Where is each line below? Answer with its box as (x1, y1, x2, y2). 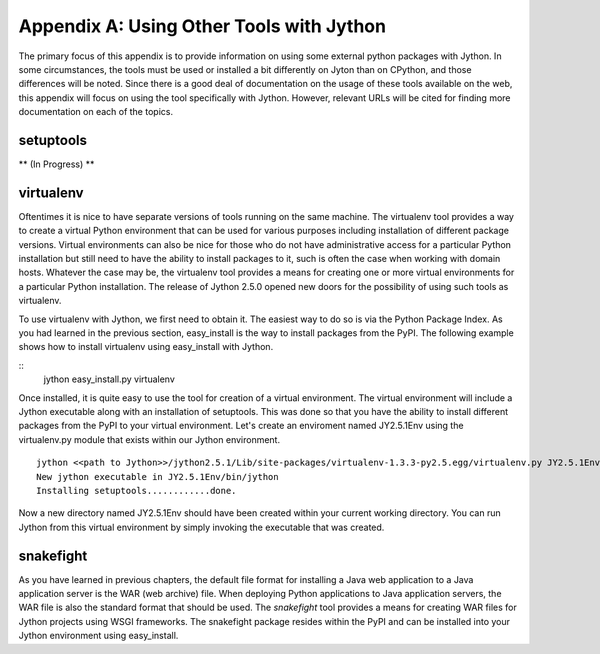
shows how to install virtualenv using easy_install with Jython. (18, 341, 274, 353)
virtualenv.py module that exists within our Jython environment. (18, 433, 280, 445)
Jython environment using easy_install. (18, 630, 179, 642)
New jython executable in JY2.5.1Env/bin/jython (36, 471, 279, 482)
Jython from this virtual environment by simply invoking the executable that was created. (18, 521, 385, 533)
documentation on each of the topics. (18, 106, 174, 118)
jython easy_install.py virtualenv (43, 373, 175, 385)
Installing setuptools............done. (36, 485, 237, 496)
